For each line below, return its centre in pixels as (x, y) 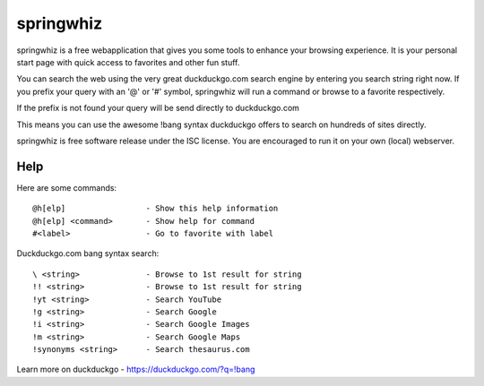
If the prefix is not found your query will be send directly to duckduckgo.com (158, 108)
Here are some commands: (66, 187)
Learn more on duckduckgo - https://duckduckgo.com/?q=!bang (136, 369)
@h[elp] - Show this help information (156, 209)
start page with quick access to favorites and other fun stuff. (128, 62)
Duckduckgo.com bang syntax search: (88, 253)
